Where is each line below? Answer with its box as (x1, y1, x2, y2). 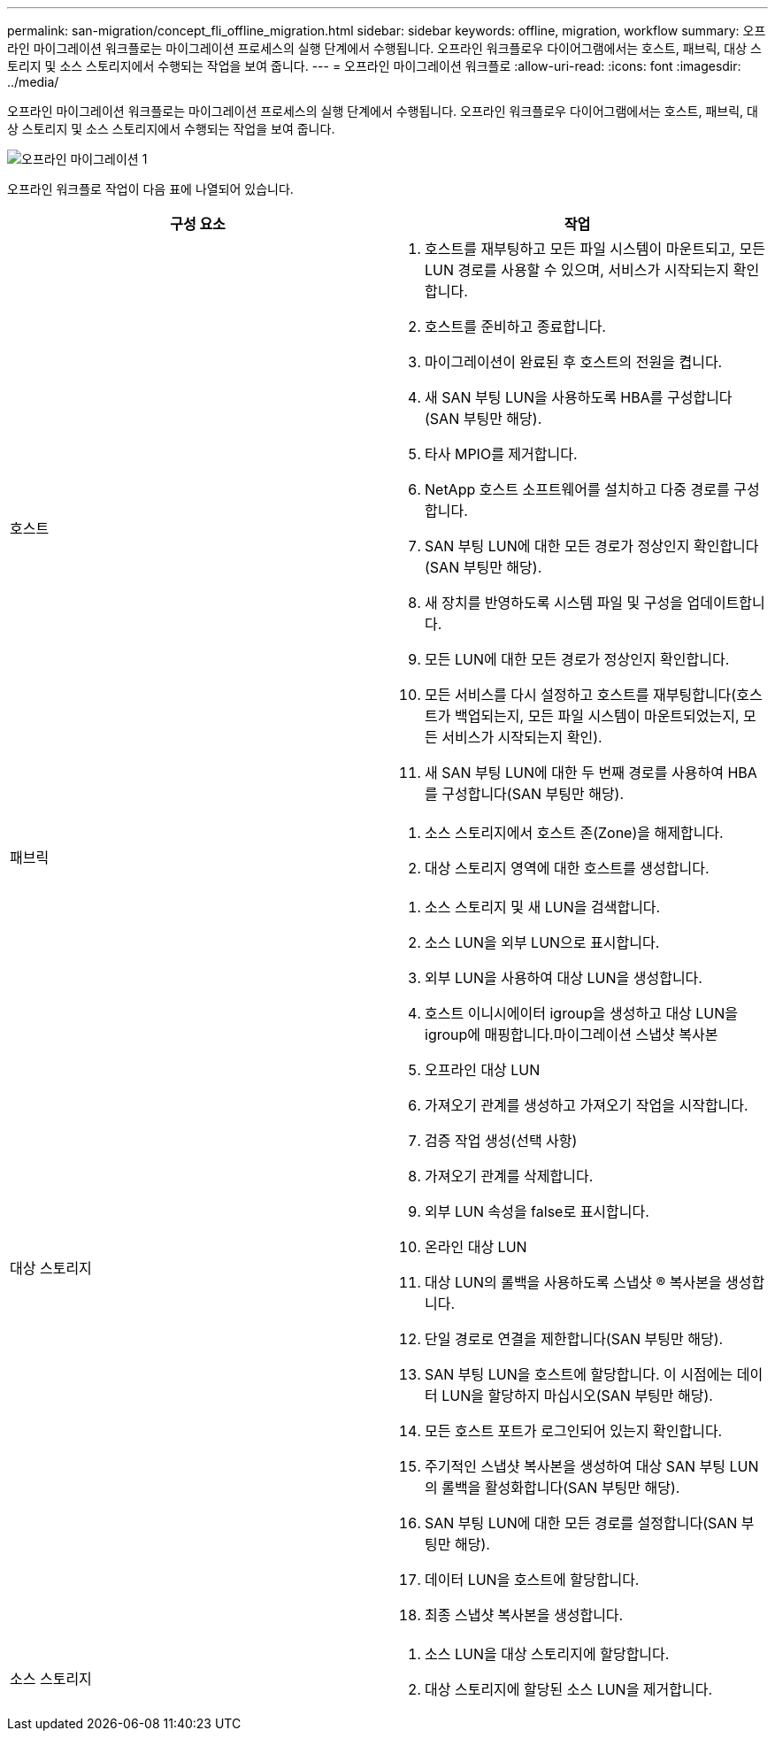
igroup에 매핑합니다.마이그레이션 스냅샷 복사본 (425, 1026, 718, 1043)
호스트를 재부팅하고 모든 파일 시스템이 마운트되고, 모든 (425, 240, 765, 258)
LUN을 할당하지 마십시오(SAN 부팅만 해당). (441, 1387, 713, 1404)
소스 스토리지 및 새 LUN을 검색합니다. (425, 898, 661, 916)
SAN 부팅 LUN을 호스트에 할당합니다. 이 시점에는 (425, 1365, 733, 1383)
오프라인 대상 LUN (425, 1061, 541, 1079)
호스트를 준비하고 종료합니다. (425, 318, 606, 335)
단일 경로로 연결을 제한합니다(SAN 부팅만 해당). (425, 1330, 724, 1348)
